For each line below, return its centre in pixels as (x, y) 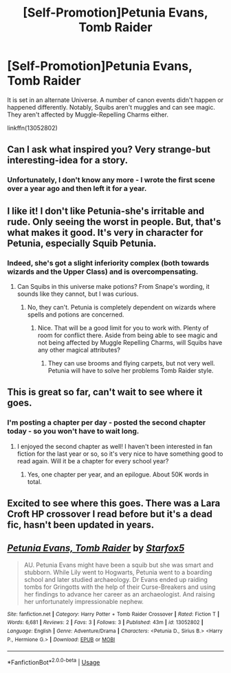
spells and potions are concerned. (76, 314)
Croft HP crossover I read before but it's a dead (110, 514)
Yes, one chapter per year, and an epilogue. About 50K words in (118, 474)
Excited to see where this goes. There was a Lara (114, 504)
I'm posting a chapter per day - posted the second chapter (107, 423)
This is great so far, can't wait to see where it (105, 392)
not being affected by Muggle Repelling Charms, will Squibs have (130, 342)
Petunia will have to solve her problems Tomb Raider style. (131, 370)
